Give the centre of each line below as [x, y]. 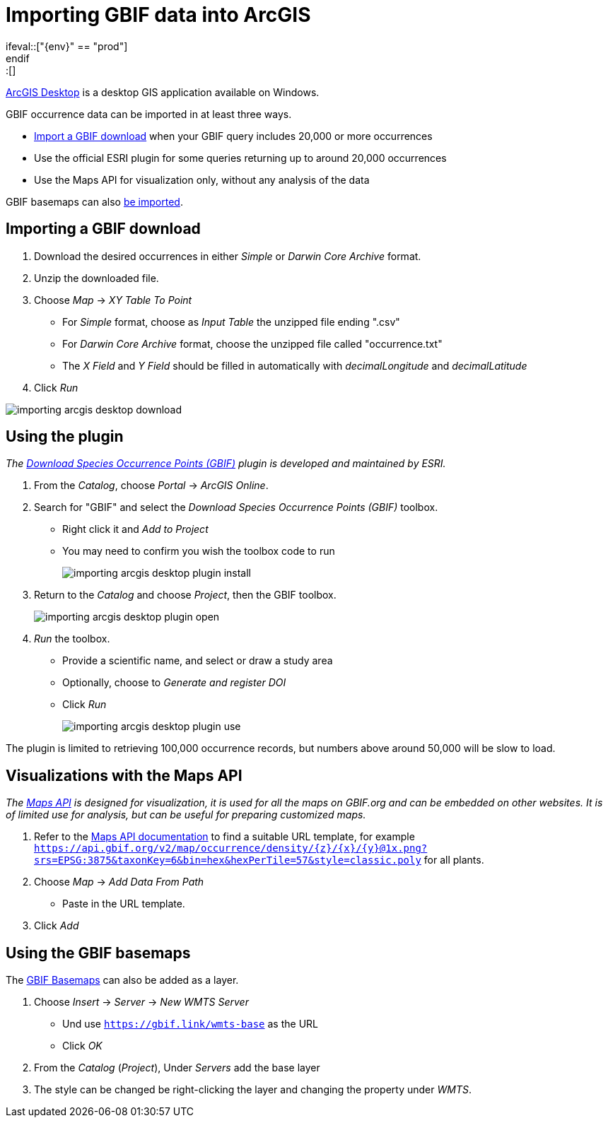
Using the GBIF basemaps [98, 953]
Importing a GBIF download [103, 229]
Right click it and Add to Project [135, 529]
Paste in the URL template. [124, 904]
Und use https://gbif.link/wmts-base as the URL [190, 1024]
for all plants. [454, 860]
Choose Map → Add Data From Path [119, 882]
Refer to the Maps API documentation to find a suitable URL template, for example [224, 837]
